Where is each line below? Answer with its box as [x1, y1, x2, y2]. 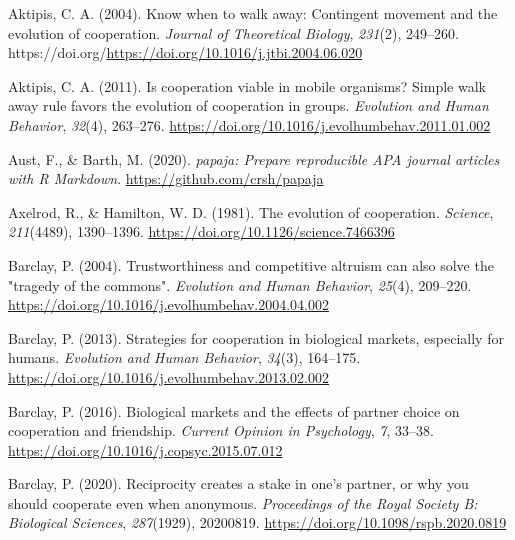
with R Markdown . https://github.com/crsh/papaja [8, 168, 324, 189]
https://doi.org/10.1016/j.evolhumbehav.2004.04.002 [8, 294, 330, 315]
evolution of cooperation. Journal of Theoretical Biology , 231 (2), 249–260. [8, 22, 459, 43]
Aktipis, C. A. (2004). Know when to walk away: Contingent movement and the [8, 3, 498, 23]
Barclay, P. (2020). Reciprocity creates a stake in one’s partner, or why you [8, 473, 469, 494]
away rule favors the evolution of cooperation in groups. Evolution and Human [8, 95, 489, 116]
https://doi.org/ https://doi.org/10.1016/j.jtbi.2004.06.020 [8, 42, 363, 63]
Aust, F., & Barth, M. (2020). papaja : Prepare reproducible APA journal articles [8, 148, 500, 169]
